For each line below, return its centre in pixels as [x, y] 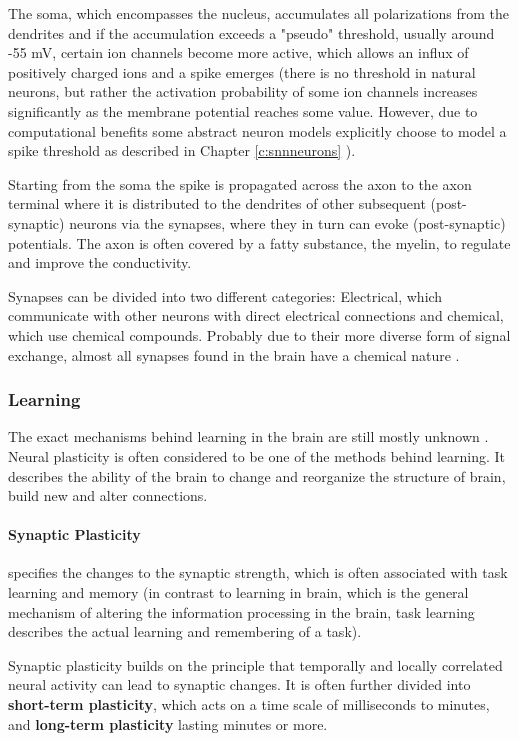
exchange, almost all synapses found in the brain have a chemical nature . [234, 354]
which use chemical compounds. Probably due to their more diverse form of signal [259, 334]
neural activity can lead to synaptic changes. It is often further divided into [239, 684]
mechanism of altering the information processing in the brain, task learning [241, 611]
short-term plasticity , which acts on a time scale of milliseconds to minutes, [249, 704]
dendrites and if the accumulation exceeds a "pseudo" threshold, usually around [251, 32]
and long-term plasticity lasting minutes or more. [168, 723]
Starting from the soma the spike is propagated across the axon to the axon [240, 183]
